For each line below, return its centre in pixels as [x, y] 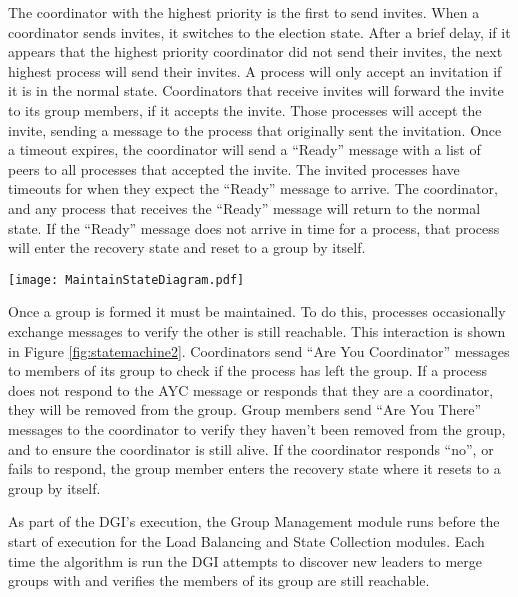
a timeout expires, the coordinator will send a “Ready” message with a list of [244, 149]
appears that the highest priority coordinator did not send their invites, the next [255, 51]
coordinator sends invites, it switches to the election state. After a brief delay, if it [259, 31]
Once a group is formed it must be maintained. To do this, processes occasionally [257, 311]
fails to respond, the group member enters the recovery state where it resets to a [254, 468]
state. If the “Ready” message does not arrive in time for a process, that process [254, 227]
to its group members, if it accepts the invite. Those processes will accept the [245, 109]
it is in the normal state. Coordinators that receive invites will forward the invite [256, 90]
